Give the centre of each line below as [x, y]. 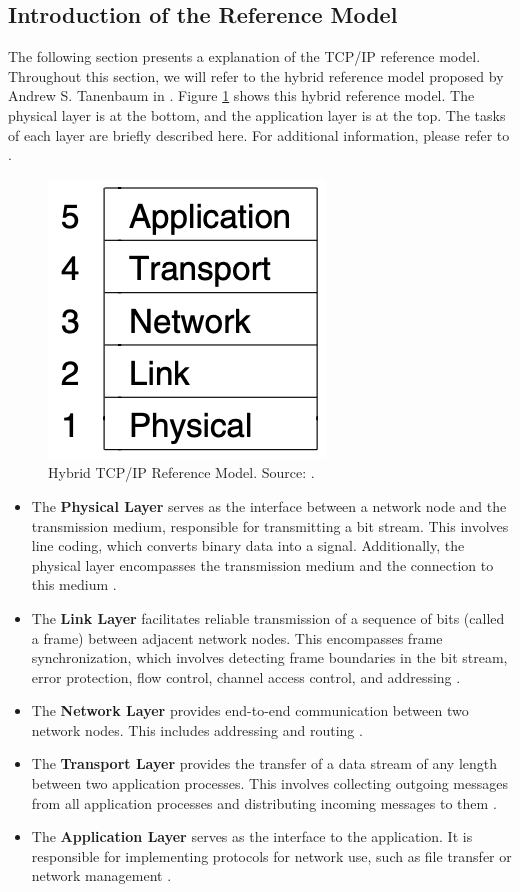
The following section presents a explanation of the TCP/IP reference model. [244, 56]
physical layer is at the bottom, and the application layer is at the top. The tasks [257, 114]
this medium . [74, 584]
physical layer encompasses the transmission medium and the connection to [262, 564]
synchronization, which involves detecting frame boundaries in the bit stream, [269, 657]
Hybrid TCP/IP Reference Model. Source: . [181, 472]
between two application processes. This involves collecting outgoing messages [269, 783]
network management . [101, 875]
